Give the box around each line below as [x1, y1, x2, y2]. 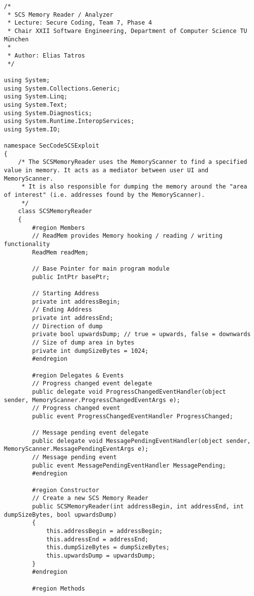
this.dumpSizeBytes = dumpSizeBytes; [46, 544, 170, 551]
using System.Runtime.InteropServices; [4, 118, 134, 125]
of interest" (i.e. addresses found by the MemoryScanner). [4, 191, 205, 199]
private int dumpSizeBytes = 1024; [32, 347, 149, 354]
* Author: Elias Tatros [7, 52, 85, 59]
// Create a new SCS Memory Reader [32, 495, 149, 502]
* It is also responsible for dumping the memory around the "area [21, 183, 247, 190]
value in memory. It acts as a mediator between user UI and [4, 167, 209, 174]
